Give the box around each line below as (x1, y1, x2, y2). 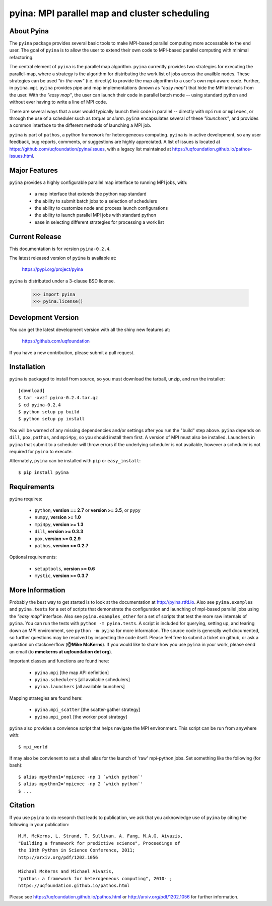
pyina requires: (9, 496, 43, 502)
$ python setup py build (18, 409, 80, 414)
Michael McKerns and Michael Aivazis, (18, 869, 114, 874)
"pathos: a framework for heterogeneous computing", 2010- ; (18, 876, 172, 881)
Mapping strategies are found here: (9, 695, 83, 701)
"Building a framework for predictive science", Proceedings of (18, 840, 181, 846)
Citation (9, 801, 35, 809)
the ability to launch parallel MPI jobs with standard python (34, 212, 156, 218)
